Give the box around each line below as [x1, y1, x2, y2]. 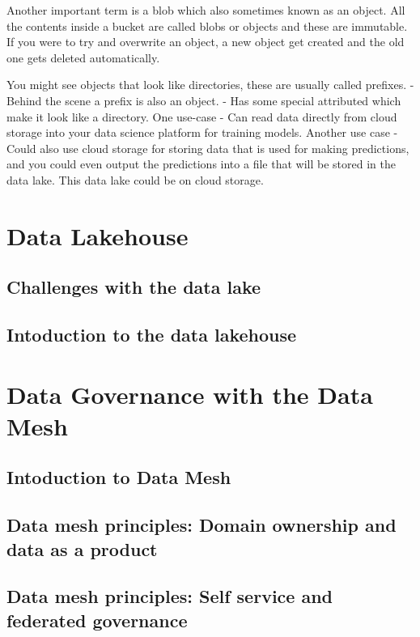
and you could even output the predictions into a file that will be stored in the [6, 155, 396, 172]
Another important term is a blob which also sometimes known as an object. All [6, 2, 405, 18]
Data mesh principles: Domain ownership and [6, 512, 397, 537]
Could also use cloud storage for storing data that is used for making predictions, [6, 139, 409, 156]
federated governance [6, 607, 188, 632]
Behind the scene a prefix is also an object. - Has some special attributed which [6, 91, 401, 108]
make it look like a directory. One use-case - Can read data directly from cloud [6, 108, 397, 125]
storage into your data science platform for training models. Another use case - [6, 124, 398, 141]
